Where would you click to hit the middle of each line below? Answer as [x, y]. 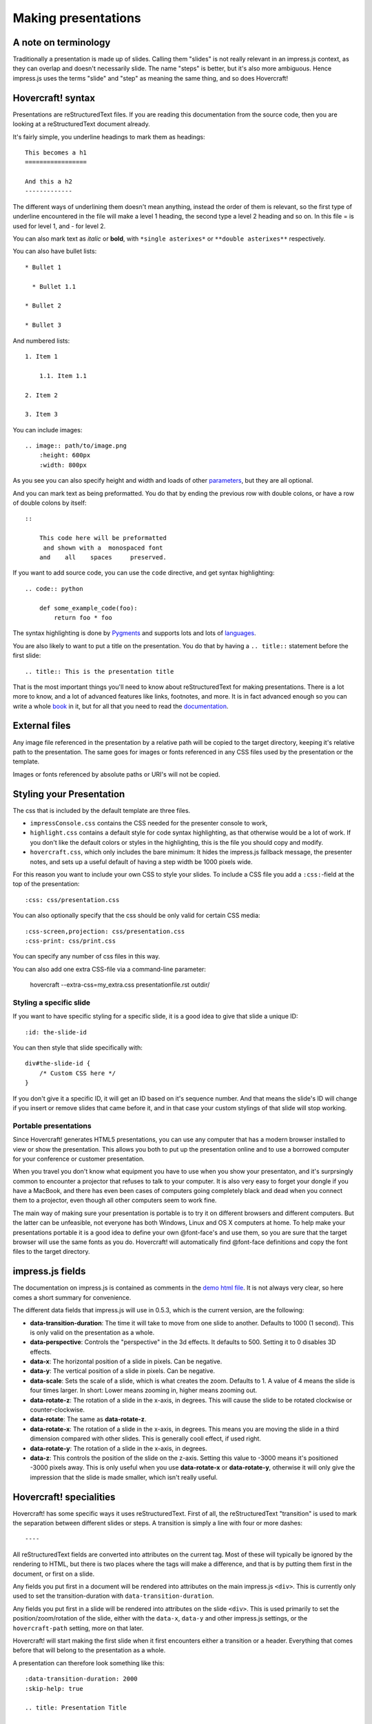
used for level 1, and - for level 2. [59, 226]
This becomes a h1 [56, 152]
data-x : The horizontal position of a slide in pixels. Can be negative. [126, 1361]
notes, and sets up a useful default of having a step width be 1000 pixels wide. [141, 861]
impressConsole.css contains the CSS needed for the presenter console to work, [149, 823]
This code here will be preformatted [103, 538]
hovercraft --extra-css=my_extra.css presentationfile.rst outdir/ [120, 985]
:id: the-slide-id [56, 1032]
